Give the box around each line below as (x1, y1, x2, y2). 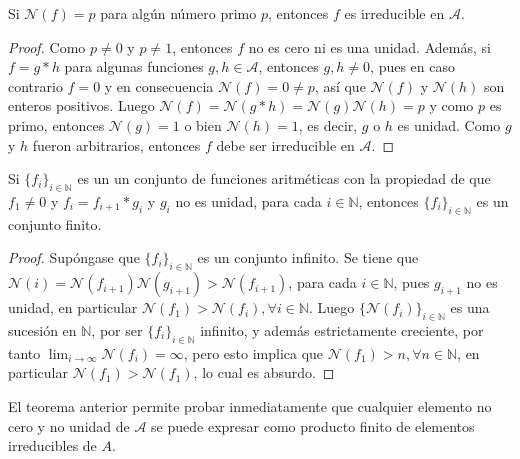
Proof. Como (8, 36, 86, 57)
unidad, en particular (8, 297, 138, 318)
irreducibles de (8, 435, 97, 456)
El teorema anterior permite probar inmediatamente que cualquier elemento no (8, 395, 492, 416)
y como (429, 95, 474, 116)
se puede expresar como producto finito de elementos (151, 415, 475, 436)
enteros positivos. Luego (8, 95, 155, 116)
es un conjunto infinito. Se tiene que (197, 247, 419, 268)
